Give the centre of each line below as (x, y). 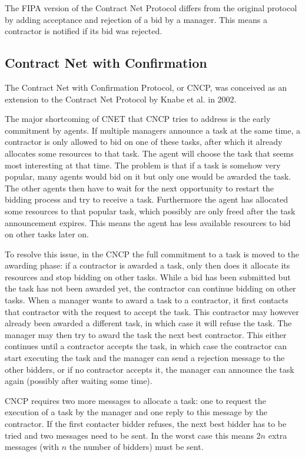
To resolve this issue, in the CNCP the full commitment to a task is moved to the (152, 254)
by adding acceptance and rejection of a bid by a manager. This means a (136, 19)
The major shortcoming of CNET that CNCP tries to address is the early (138, 119)
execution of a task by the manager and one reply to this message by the (136, 412)
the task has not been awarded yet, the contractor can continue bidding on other (150, 288)
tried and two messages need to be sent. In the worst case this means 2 (133, 435)
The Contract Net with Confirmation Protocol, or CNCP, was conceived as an (146, 87)
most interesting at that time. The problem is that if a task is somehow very (143, 165)
